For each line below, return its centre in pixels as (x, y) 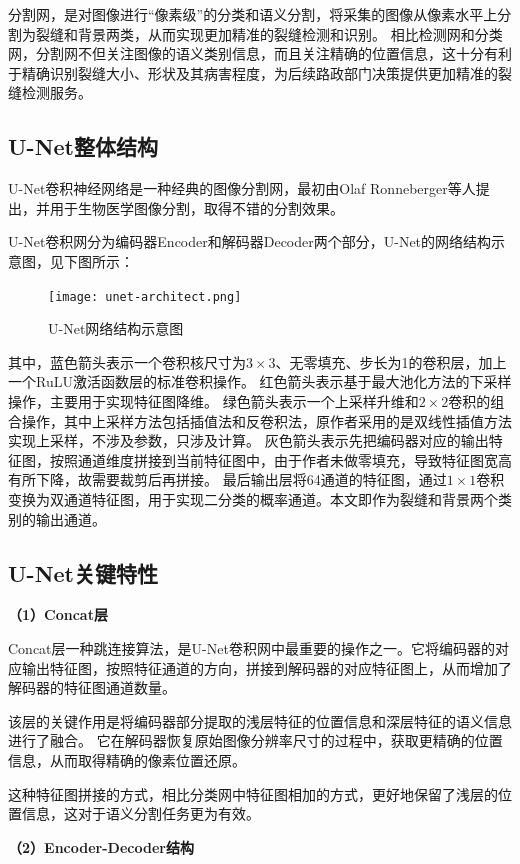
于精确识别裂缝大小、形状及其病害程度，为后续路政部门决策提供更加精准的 (253, 72)
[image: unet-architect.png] (145, 296)
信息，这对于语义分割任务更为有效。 (140, 813)
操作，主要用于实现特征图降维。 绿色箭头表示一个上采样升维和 (213, 400)
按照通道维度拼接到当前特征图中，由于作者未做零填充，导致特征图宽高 (280, 459)
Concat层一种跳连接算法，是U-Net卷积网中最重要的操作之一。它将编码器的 (251, 647)
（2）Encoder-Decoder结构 (101, 846)
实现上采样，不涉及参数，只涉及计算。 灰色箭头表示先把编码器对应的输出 (248, 440)
